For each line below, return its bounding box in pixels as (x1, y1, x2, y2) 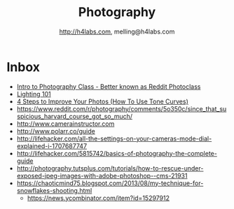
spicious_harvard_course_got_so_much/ (16, 112, 133, 120)
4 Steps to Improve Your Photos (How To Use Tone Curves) (16, 97, 188, 106)
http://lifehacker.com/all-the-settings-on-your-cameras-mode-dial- (16, 134, 212, 143)
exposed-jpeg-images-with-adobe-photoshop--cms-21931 (16, 171, 188, 180)
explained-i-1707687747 (16, 141, 88, 150)
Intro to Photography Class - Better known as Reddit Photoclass (16, 82, 201, 91)
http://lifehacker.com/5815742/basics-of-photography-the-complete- (16, 149, 218, 157)
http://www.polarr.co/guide (16, 127, 95, 135)
